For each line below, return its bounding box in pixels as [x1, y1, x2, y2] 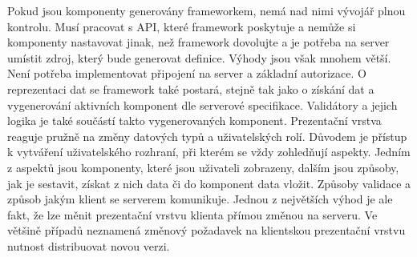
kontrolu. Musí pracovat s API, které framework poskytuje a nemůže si [7, 18, 356, 34]
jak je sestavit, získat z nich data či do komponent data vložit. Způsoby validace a [7, 175, 411, 191]
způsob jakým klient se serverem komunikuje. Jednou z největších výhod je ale [7, 191, 393, 207]
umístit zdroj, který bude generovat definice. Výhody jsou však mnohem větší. [7, 49, 391, 66]
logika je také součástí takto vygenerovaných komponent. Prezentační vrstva [7, 112, 382, 129]
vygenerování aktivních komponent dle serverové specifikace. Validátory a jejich [7, 96, 398, 113]
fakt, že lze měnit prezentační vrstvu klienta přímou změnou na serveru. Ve [7, 206, 378, 223]
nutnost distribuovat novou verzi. [7, 237, 170, 254]
